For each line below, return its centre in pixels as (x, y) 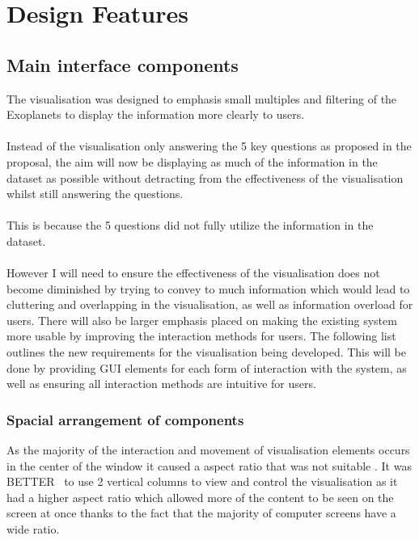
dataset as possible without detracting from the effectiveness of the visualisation (205, 177)
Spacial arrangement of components (125, 419)
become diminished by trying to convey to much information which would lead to (208, 288)
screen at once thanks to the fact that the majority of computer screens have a (201, 513)
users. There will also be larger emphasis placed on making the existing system (202, 320)
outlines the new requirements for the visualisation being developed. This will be (207, 352)
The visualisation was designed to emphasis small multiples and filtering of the (202, 98)
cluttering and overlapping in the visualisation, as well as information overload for (210, 304)
